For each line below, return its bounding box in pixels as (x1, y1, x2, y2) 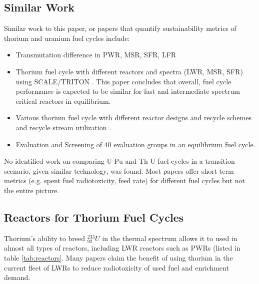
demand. (4, 272, 30, 283)
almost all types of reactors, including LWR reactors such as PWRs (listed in (4, 243, 240, 253)
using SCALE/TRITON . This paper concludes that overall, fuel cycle (15, 76, 231, 86)
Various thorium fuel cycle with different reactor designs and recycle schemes (15, 112, 251, 123)
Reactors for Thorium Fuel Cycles (4, 209, 184, 225)
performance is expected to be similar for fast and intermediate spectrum (15, 86, 240, 96)
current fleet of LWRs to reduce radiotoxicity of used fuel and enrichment (4, 262, 229, 273)
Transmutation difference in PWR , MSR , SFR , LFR (15, 49, 176, 60)
